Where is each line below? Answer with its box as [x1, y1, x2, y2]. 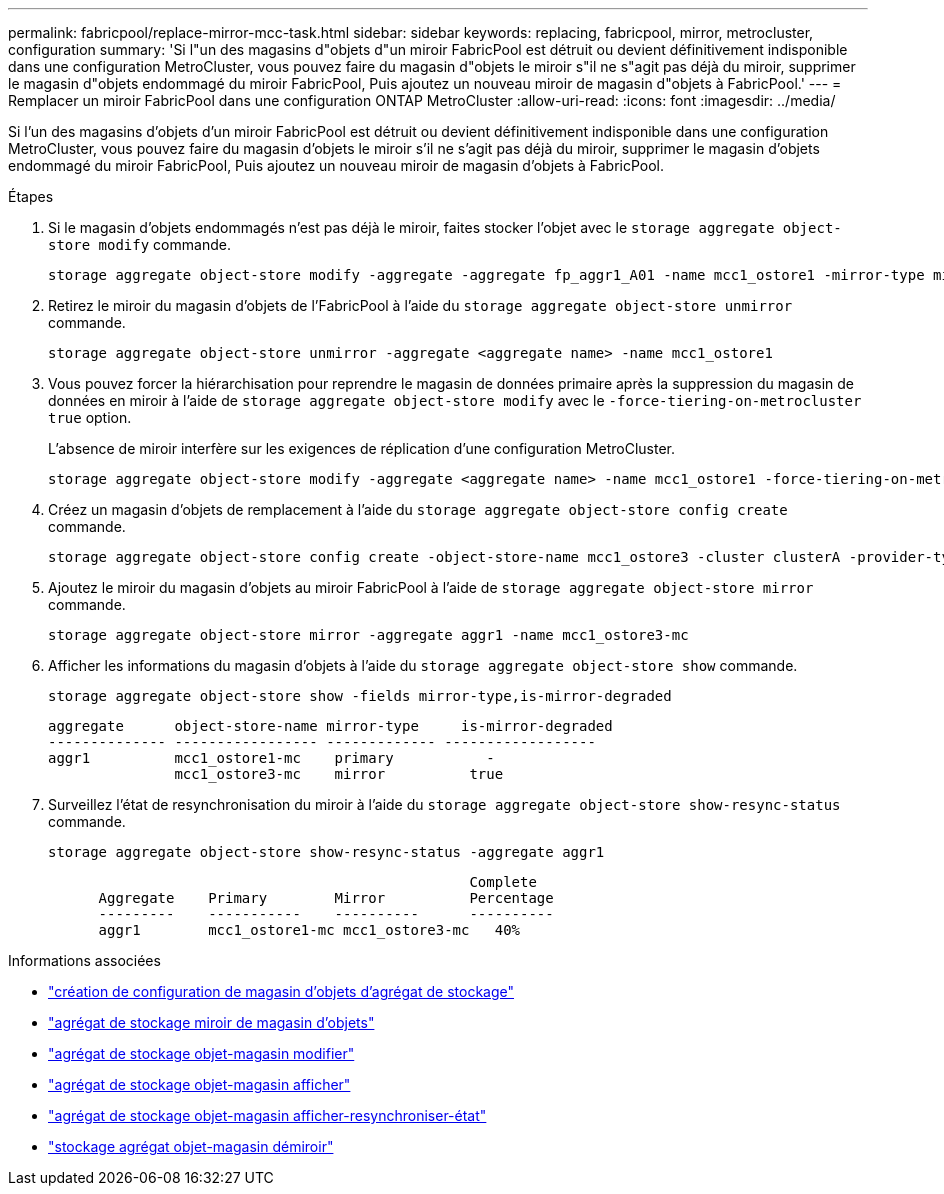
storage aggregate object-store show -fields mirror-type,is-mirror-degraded [48, 688, 672, 704]
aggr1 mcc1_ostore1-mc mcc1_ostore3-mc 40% [98, 922, 521, 938]
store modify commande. [48, 236, 231, 253]
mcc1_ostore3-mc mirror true [174, 766, 504, 782]
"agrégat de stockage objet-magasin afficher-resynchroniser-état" [48, 1107, 487, 1124]
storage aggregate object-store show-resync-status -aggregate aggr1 [48, 844, 605, 860]
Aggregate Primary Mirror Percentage [98, 890, 554, 906]
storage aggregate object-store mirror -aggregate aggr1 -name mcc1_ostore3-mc [48, 627, 689, 643]
